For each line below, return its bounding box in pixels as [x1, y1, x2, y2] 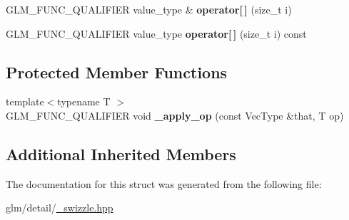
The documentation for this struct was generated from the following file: [6, 176, 322, 191]
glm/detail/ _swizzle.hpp [6, 200, 113, 215]
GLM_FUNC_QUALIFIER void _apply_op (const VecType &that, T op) [6, 108, 344, 122]
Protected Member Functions [6, 61, 228, 83]
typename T [57, 94, 111, 109]
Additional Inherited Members [6, 142, 236, 164]
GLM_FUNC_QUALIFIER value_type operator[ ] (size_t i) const [6, 26, 307, 41]
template [6, 94, 44, 109]
